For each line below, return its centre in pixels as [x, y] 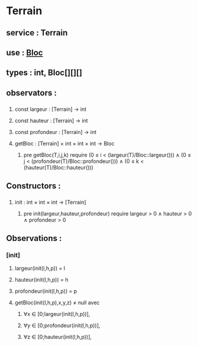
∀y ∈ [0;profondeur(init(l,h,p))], [62, 325]
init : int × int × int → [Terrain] [51, 202]
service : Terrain [37, 33]
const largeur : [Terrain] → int [51, 109]
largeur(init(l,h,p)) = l [40, 268]
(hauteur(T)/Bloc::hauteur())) [58, 167]
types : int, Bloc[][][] [44, 73]
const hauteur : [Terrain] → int [51, 120]
